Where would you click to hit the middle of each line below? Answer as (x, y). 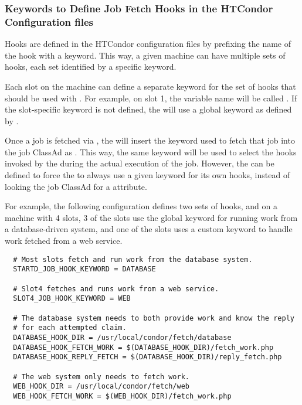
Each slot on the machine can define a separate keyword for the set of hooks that (150, 86)
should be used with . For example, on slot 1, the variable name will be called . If (151, 98)
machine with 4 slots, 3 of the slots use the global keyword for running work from (151, 217)
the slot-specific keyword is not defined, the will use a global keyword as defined (148, 109)
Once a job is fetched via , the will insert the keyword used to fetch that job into (150, 140)
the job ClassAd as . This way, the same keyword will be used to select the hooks (151, 152)
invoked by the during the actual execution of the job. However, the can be (140, 163)
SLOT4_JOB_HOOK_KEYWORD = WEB (72, 299)
